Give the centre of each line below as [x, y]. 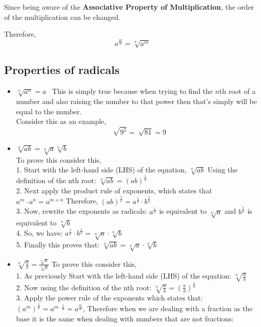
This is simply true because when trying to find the [133, 91]
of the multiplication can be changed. [62, 17]
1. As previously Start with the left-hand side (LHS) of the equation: [124, 276]
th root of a [238, 91]
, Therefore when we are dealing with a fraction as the [168, 308]
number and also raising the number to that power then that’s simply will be [137, 101]
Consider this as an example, [61, 121]
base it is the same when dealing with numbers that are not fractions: [125, 318]
